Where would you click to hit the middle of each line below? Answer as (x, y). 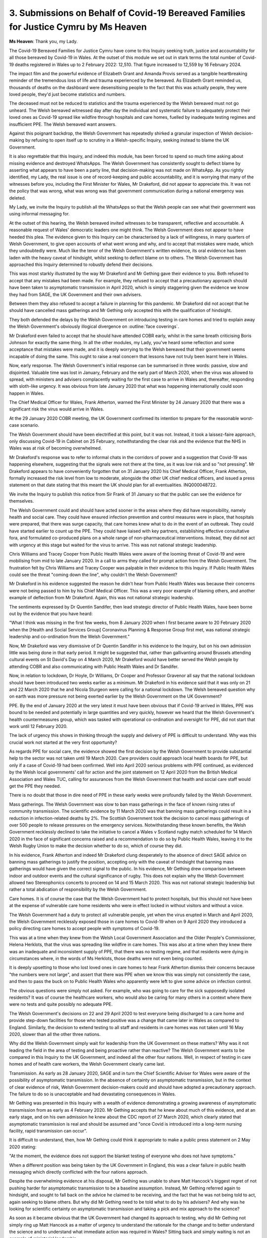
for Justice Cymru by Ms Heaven (78, 27)
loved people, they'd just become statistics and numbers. (67, 95)
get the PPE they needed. (35, 786)
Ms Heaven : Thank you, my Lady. (44, 42)
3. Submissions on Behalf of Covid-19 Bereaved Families (127, 13)
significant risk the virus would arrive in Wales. (57, 409)
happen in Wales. (27, 393)
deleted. (18, 198)
